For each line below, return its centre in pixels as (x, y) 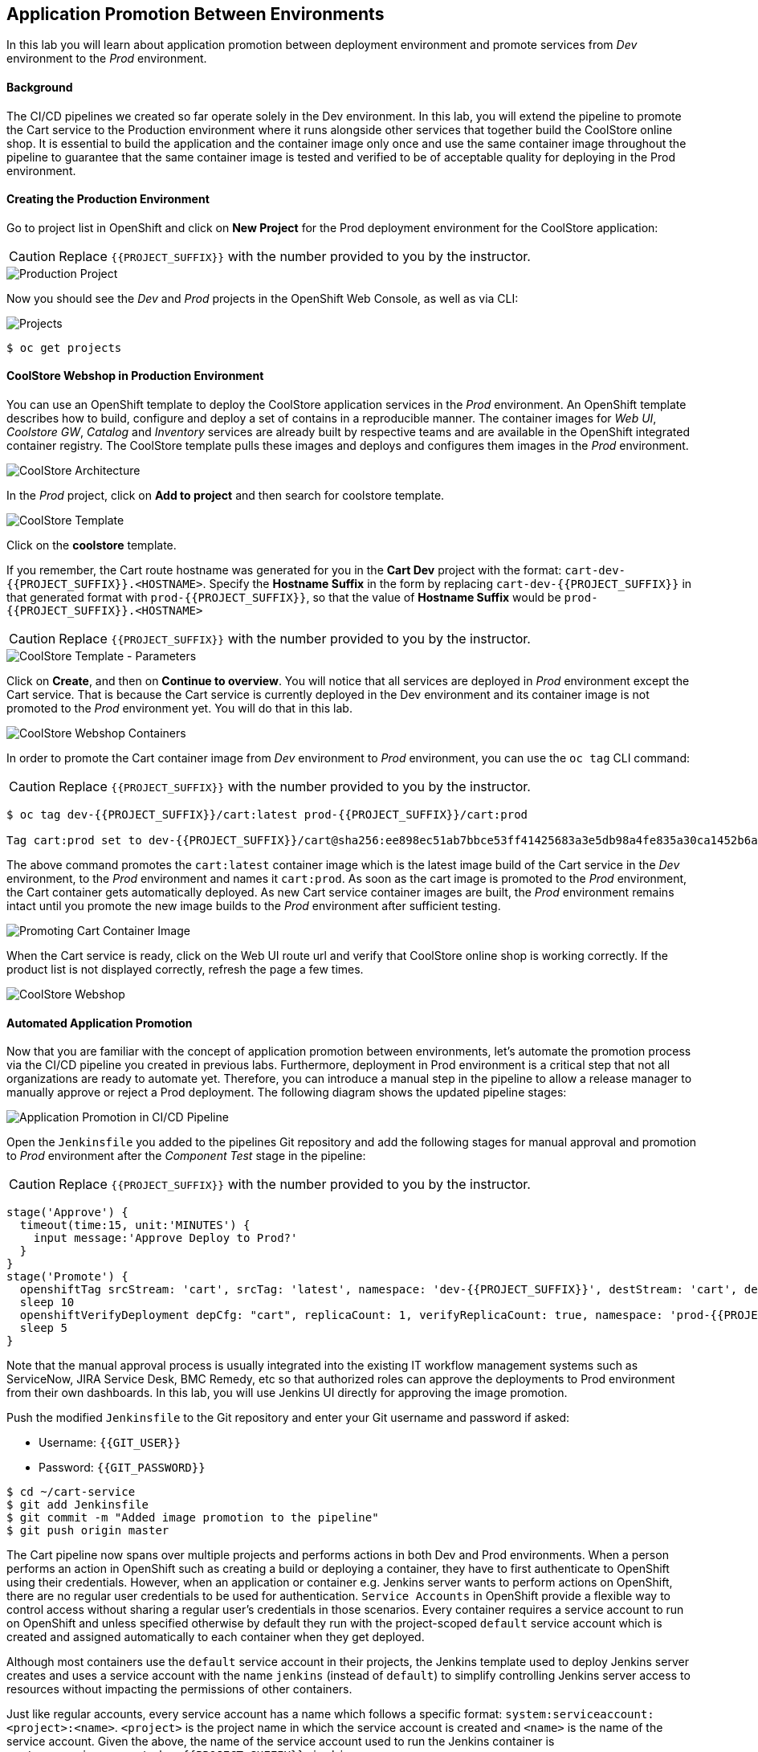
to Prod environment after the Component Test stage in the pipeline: (186, 1156)
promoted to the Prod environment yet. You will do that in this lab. (179, 709)
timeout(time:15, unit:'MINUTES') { (135, 1225)
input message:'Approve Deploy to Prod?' (165, 1238)
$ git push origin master (88, 1531)
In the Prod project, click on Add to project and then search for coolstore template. (226, 496)
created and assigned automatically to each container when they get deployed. (216, 1637)
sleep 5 (43, 1328)
